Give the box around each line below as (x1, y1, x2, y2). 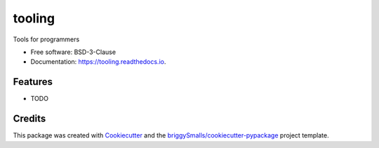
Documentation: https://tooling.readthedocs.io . (30, 58, 166, 66)
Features (13, 76, 53, 88)
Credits (13, 113, 46, 125)
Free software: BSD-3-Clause (30, 48, 116, 56)
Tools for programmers (13, 35, 80, 43)
